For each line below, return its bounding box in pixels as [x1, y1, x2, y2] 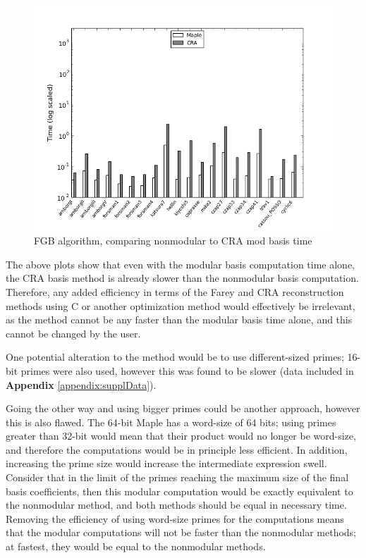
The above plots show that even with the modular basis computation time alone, [6, 256, 355, 271]
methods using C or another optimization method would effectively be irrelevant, [6, 298, 355, 313]
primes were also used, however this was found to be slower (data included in [20, 363, 354, 378]
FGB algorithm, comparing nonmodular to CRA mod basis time [34, 233, 312, 248]
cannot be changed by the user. [6, 325, 141, 340]
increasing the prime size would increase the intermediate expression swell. [6, 456, 327, 471]
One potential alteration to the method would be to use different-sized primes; [6, 349, 344, 364]
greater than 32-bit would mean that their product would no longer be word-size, [6, 428, 356, 443]
